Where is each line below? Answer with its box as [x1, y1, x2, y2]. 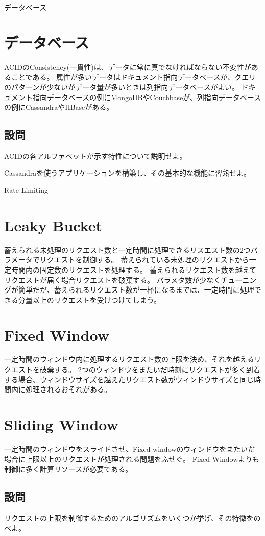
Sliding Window [4, 414, 118, 435]
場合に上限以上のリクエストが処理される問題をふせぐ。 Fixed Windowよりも [4, 453, 260, 464]
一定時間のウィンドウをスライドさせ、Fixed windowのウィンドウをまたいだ [4, 443, 255, 454]
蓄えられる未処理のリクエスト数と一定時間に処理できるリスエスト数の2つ [4, 244, 251, 255]
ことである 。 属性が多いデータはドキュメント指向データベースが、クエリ [11, 71, 256, 82]
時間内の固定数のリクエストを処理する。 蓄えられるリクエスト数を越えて [11, 264, 256, 275]
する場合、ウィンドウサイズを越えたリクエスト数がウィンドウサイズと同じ [4, 374, 254, 384]
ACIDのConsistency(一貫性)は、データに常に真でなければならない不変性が [4, 61, 251, 72]
